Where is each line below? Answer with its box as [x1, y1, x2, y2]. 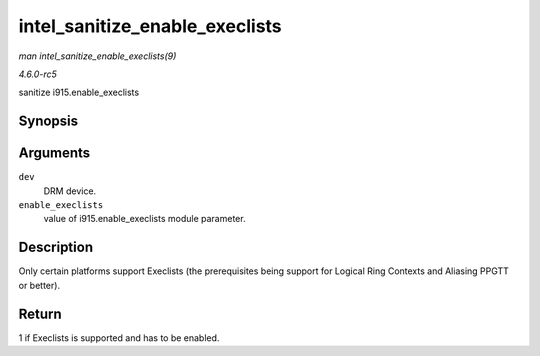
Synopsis [18, 113, 79, 130]
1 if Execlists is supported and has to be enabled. [18, 331, 220, 344]
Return [18, 305, 62, 322]
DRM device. [43, 185, 97, 197]
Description [18, 239, 94, 256]
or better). [18, 279, 60, 291]
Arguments [18, 145, 91, 162]
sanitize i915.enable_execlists [18, 86, 140, 99]
